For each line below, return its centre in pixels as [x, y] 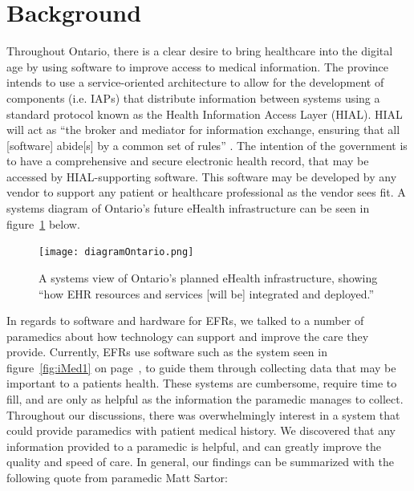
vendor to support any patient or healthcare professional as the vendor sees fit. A [206, 192]
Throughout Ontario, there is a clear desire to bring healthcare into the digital [200, 51]
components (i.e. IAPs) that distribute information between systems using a [193, 97]
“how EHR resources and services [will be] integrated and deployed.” [207, 293]
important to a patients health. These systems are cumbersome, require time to [202, 383]
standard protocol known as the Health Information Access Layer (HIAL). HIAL [205, 114]
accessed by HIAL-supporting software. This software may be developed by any [202, 176]
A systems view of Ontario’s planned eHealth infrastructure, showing [208, 277]
